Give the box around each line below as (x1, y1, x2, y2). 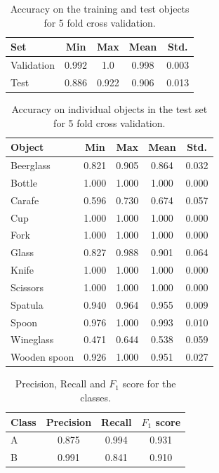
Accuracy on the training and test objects (10, 1, 190, 15)
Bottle (11, 175, 37, 189)
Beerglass (11, 158, 51, 172)
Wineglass (11, 332, 54, 347)
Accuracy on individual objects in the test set (11, 101, 208, 116)
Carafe (11, 192, 39, 207)
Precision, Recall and (15, 376, 106, 391)
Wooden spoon (11, 349, 74, 364)
